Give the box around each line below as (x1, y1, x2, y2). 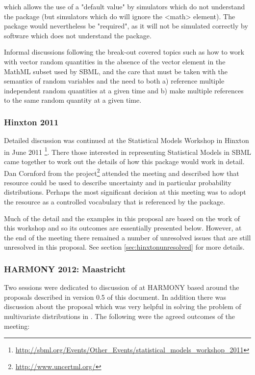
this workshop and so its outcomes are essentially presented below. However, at (4, 223, 242, 233)
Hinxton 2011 (4, 115, 59, 128)
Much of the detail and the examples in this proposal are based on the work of (4, 213, 240, 223)
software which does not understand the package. (4, 30, 152, 40)
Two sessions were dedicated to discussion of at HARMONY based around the (4, 282, 239, 292)
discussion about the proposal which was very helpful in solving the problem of (4, 301, 241, 312)
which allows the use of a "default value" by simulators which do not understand (4, 1, 245, 11)
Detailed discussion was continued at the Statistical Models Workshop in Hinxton (4, 135, 249, 145)
